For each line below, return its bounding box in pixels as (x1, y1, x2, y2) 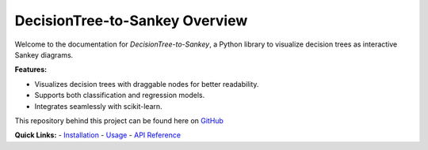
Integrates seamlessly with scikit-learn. (34, 101, 162, 111)
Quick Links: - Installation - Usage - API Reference (14, 130, 182, 140)
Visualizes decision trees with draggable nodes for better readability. (34, 79, 259, 88)
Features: (14, 65, 48, 74)
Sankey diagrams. (14, 50, 74, 59)
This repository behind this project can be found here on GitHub (14, 115, 224, 126)
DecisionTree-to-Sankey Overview (14, 12, 248, 29)
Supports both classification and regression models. (34, 91, 205, 100)
